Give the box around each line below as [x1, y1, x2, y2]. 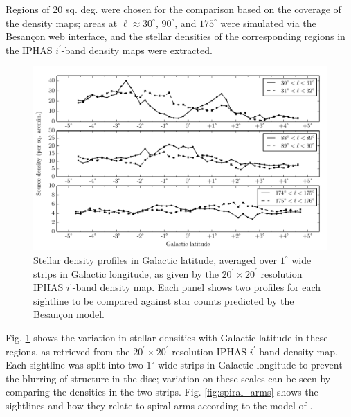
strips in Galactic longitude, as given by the [33, 266, 219, 281]
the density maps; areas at [6, 15, 118, 30]
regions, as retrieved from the [6, 344, 130, 358]
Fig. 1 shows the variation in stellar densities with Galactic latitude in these [6, 330, 328, 344]
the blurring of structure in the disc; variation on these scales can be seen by [6, 371, 331, 385]
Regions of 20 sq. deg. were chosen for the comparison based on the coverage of [6, 2, 341, 16]
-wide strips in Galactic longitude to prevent [154, 357, 343, 372]
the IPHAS [6, 42, 53, 57]
